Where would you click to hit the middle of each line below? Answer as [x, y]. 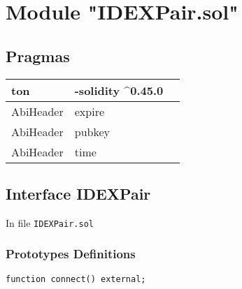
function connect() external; [76, 279]
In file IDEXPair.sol [50, 222]
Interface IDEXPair [78, 193]
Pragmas [38, 55]
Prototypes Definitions [71, 254]
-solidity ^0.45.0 [119, 90]
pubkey [92, 131]
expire [90, 111]
